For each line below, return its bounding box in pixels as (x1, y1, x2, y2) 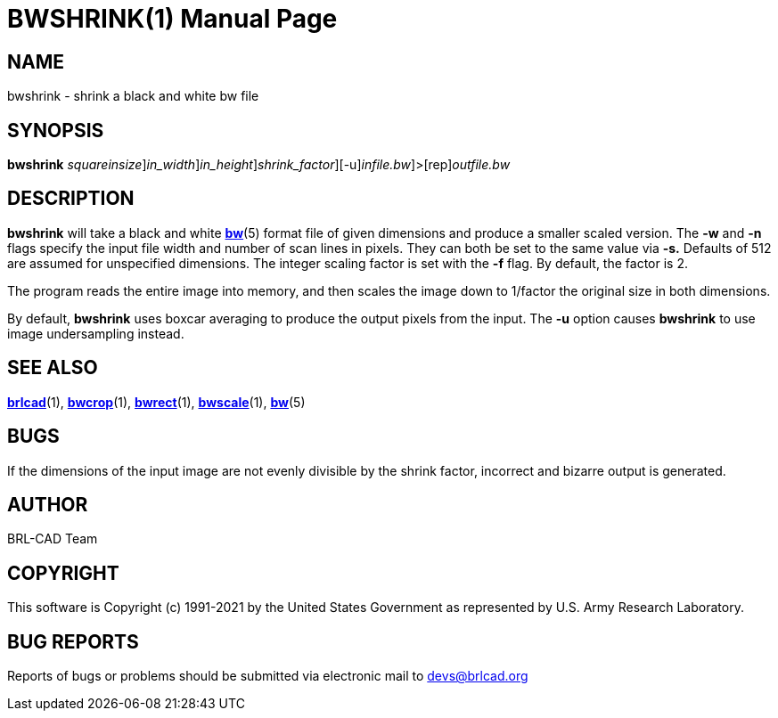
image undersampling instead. (7, 325, 184, 341)
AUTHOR (7, 493, 88, 516)
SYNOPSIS (7, 118, 104, 142)
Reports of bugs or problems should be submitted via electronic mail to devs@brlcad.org (7, 668, 528, 684)
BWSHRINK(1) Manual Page (7, 4, 338, 34)
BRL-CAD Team (7, 531, 98, 547)
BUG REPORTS (7, 630, 139, 653)
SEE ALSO (7, 356, 98, 379)
